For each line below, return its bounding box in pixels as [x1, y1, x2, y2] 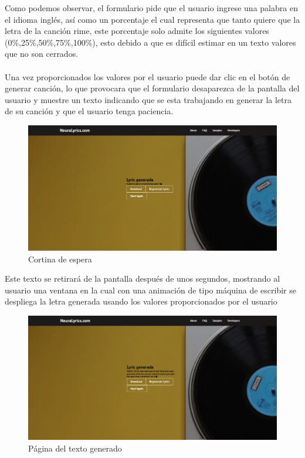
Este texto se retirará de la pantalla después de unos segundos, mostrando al [5, 272, 280, 285]
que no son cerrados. [5, 47, 79, 60]
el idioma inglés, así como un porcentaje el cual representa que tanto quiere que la [5, 13, 300, 25]
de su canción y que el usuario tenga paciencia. [5, 105, 174, 117]
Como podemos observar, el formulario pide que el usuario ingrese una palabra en [5, 2, 298, 13]
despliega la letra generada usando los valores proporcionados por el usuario [5, 295, 277, 307]
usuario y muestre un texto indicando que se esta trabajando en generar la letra [5, 93, 292, 105]
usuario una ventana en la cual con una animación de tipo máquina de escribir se [5, 283, 296, 296]
